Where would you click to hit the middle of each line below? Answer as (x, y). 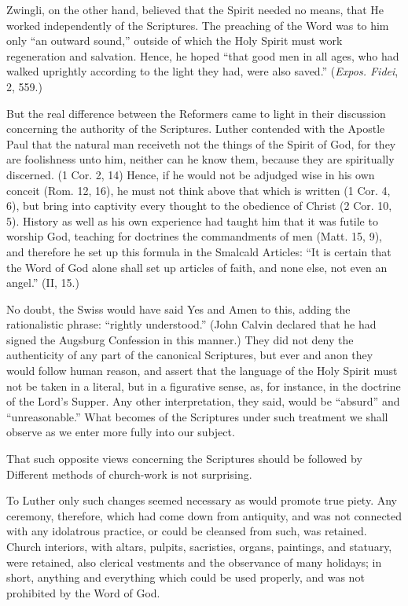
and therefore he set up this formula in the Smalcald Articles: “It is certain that (199, 251)
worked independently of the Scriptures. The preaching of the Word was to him (198, 25)
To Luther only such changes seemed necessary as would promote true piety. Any (202, 500)
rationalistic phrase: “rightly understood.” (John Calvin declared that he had (191, 324)
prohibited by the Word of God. (83, 592)
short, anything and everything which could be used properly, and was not (186, 577)
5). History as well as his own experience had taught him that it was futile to (192, 220)
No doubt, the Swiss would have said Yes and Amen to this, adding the (178, 309)
